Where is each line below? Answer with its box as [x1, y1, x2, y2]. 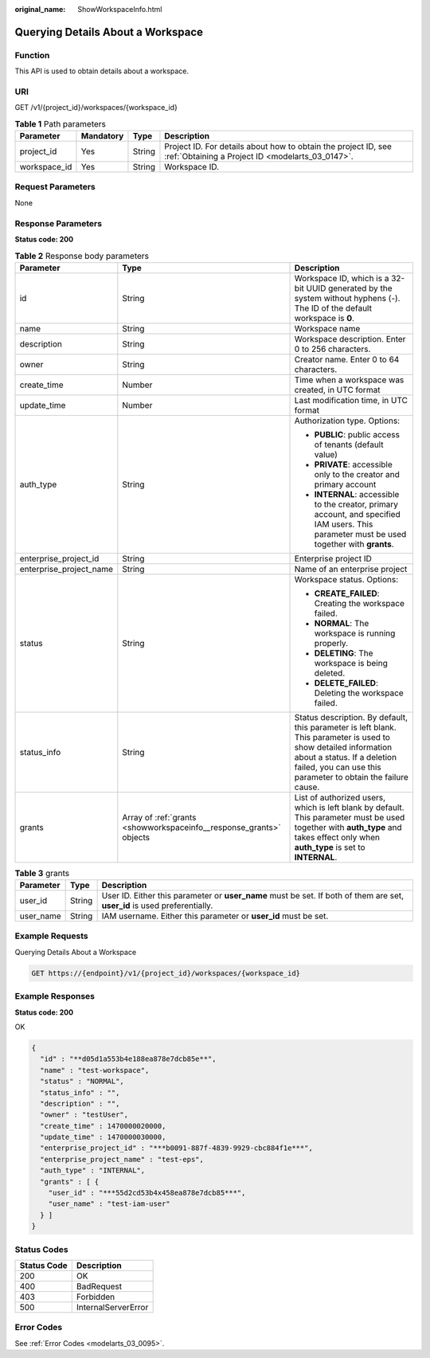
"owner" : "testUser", [40, 1110, 129, 1119]
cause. [294, 781, 320, 792]
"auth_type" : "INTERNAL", [40, 1166, 146, 1175]
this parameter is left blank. [294, 722, 397, 733]
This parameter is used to [294, 731, 390, 742]
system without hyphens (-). [294, 292, 401, 303]
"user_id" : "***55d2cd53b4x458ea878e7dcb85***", [48, 1188, 246, 1198]
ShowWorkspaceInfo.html [77, 5, 162, 14]
